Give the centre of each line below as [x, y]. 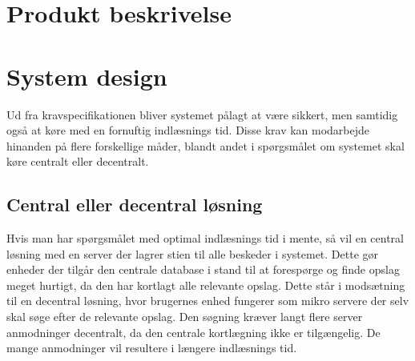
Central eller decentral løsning [135, 205]
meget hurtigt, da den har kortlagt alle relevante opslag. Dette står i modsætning [206, 285]
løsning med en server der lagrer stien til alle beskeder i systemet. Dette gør [193, 253]
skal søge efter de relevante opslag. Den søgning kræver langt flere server [185, 317]
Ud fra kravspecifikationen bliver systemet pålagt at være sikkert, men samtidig [202, 114]
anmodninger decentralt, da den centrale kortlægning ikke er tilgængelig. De [193, 332]
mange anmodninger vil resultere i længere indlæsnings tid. [152, 348]
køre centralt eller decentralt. [78, 161]
